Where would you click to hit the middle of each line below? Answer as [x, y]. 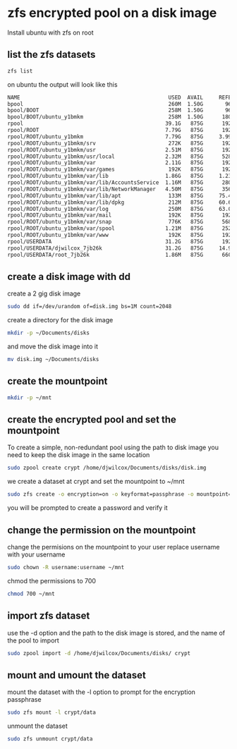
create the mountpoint [57, 381]
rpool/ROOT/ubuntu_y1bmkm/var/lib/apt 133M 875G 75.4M [121, 195]
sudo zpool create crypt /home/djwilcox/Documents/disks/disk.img [107, 468]
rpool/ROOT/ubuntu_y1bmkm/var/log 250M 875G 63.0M [121, 209]
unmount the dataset [38, 726]
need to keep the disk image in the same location [79, 455]
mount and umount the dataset [77, 675]
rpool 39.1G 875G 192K [121, 124]
